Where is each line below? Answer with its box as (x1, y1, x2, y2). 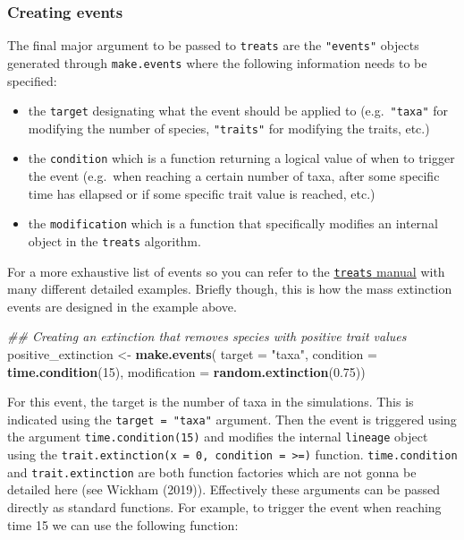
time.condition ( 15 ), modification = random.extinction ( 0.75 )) (7, 362, 366, 381)
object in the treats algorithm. (28, 231, 201, 250)
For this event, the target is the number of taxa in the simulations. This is (7, 392, 414, 411)
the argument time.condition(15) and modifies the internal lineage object (7, 427, 428, 446)
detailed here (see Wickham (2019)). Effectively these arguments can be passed (7, 480, 440, 499)
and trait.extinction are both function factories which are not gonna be (7, 462, 417, 481)
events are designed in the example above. (7, 296, 237, 315)
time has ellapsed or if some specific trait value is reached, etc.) (28, 184, 375, 202)
